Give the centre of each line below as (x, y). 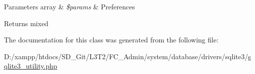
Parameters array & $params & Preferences (70, 6)
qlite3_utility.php (31, 66)
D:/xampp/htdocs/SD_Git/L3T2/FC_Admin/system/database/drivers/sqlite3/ (126, 56)
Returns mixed (26, 23)
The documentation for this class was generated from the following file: (111, 40)
